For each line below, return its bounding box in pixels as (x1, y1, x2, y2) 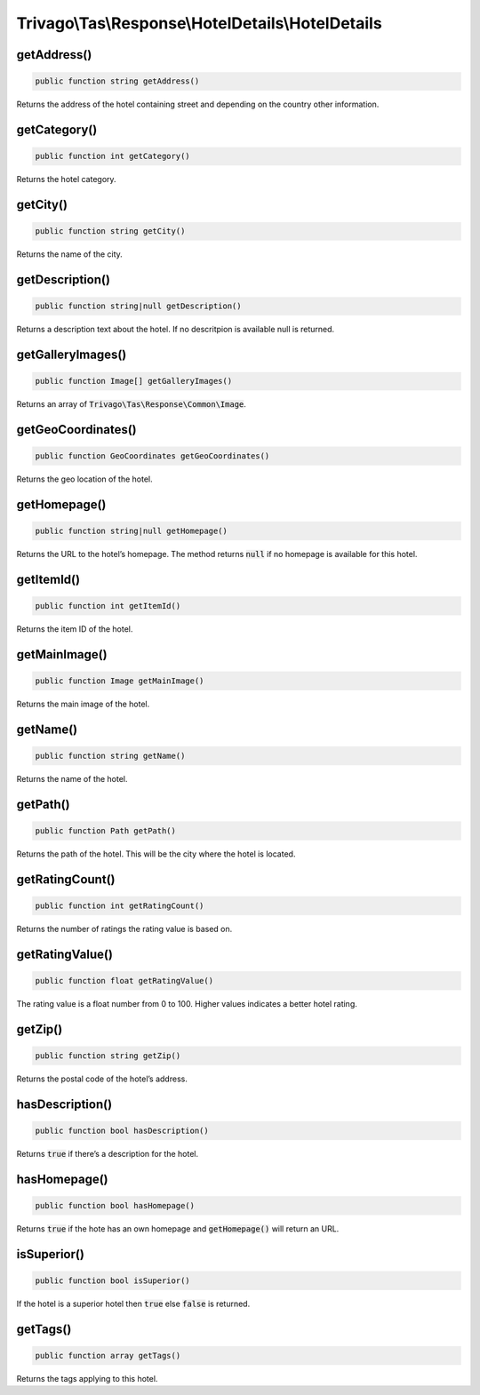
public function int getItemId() (35, 601, 181, 611)
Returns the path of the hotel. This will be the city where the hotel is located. (16, 849, 296, 859)
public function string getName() (35, 751, 186, 761)
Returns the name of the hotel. (16, 774, 128, 784)
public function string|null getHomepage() (35, 526, 228, 537)
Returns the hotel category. (16, 174, 116, 185)
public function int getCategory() (35, 151, 190, 162)
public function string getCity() (35, 227, 186, 236)
